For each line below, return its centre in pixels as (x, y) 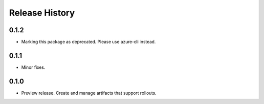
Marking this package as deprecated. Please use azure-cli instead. (88, 42)
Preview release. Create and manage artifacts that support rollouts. (89, 93)
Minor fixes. (33, 67)
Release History (42, 13)
